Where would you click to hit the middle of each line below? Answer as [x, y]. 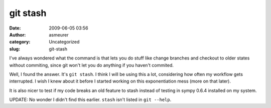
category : [20, 42]
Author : [18, 34]
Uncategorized [64, 42]
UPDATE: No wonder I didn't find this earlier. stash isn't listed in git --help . [90, 99]
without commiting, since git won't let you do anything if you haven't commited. [92, 65]
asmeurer [59, 34]
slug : [15, 49]
